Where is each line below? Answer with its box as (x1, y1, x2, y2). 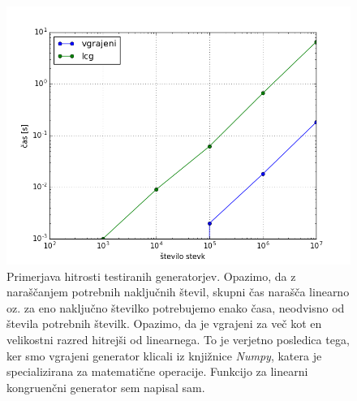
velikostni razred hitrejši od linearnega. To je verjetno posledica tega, (6, 330, 350, 347)
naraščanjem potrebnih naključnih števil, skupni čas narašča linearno (6, 283, 350, 300)
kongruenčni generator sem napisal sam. (6, 378, 205, 395)
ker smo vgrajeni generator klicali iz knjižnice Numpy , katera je (6, 347, 322, 364)
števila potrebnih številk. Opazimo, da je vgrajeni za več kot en (6, 315, 322, 332)
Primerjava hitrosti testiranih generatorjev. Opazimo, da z (6, 267, 296, 284)
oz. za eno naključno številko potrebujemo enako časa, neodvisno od (6, 299, 345, 316)
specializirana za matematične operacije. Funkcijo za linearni (6, 363, 308, 380)
